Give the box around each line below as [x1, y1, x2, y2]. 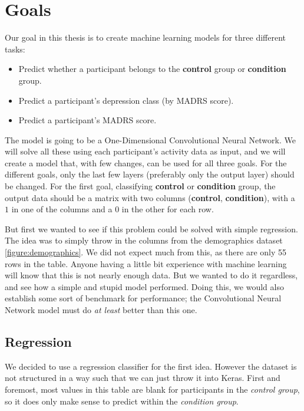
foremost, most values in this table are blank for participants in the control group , [5, 383, 300, 395]
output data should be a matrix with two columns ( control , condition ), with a [5, 191, 295, 203]
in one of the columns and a [11, 203, 113, 215]
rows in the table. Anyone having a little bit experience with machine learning [5, 257, 287, 269]
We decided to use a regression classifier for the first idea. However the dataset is [5, 360, 297, 372]
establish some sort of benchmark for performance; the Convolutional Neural [5, 292, 282, 304]
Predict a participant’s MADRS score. [18, 114, 157, 126]
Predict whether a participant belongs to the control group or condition [18, 63, 286, 75]
